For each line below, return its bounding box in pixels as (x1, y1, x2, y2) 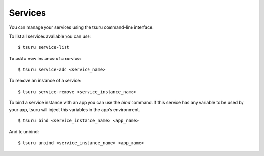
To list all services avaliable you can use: (9, 33, 91, 39)
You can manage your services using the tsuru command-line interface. (9, 24, 154, 30)
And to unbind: (9, 129, 39, 135)
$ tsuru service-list (18, 44, 69, 50)
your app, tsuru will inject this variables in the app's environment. (9, 106, 140, 112)
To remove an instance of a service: (9, 78, 82, 83)
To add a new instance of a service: (9, 55, 81, 61)
